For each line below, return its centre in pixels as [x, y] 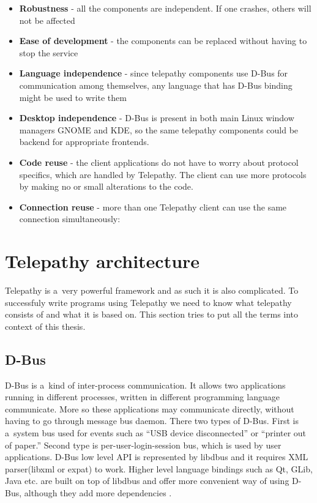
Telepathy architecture [103, 261]
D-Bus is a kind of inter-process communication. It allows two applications [145, 385]
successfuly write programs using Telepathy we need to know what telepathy [148, 302]
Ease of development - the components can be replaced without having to [163, 41]
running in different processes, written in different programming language [142, 397]
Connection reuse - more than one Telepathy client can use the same [153, 207]
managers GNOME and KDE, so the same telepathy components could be [159, 129]
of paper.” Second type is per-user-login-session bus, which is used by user [143, 445]
